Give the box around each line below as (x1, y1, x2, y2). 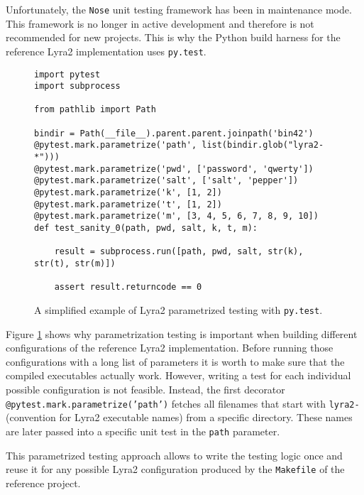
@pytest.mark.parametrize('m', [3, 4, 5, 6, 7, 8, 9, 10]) (34, 211, 319, 222)
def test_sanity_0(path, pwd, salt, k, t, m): (34, 223, 258, 234)
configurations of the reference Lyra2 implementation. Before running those (6, 340, 333, 355)
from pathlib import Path (34, 104, 156, 115)
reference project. (6, 475, 81, 490)
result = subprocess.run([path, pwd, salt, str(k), (54, 246, 304, 257)
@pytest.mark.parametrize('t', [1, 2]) (34, 199, 222, 210)
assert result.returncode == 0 (54, 282, 202, 293)
